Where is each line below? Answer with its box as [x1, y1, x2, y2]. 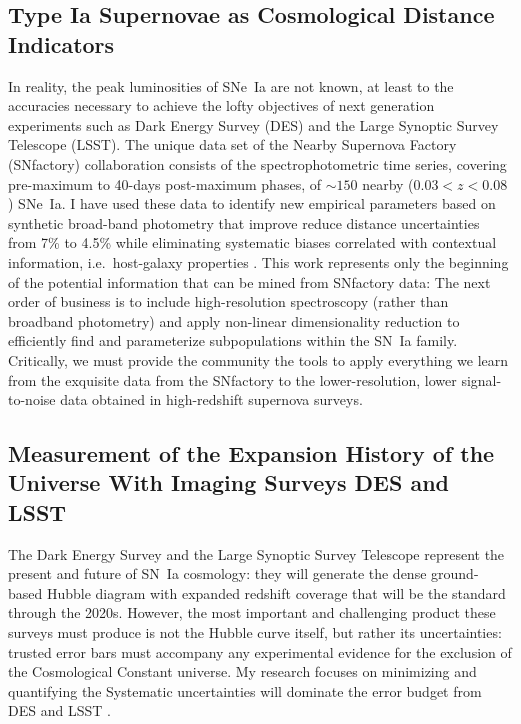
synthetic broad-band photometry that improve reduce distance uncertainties [8, 212, 480, 233]
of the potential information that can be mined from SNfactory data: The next [8, 271, 491, 292]
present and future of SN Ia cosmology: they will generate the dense [8, 563, 427, 584]
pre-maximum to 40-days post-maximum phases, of [8, 173, 321, 194]
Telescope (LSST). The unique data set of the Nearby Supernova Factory [8, 134, 457, 155]
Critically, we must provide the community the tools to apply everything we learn [8, 349, 509, 370]
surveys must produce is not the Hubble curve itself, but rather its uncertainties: [8, 622, 502, 643]
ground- [431, 563, 479, 584]
